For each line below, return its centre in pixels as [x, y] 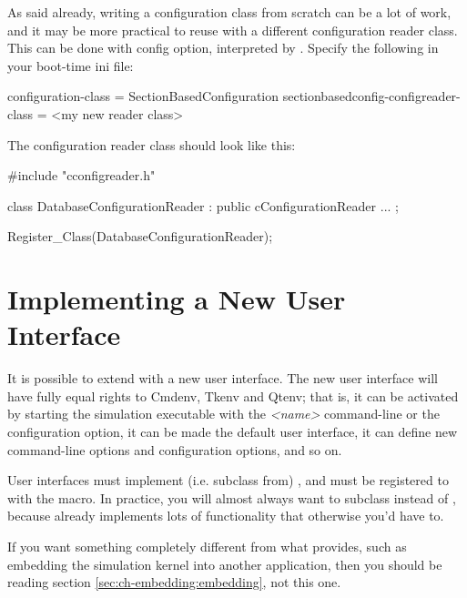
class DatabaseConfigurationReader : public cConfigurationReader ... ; [203, 205]
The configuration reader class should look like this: [152, 144]
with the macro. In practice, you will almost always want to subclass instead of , [232, 497]
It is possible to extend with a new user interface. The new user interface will [223, 378]
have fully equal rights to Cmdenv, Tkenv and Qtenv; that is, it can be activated [233, 395]
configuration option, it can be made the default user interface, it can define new [233, 432]
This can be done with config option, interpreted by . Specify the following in [223, 48]
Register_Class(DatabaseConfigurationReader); [140, 236]
